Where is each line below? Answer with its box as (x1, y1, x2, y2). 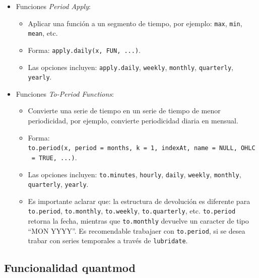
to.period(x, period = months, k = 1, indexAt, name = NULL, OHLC (28, 145, 255, 152)
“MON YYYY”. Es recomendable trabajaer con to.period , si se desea (28, 225, 245, 236)
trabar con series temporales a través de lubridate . (28, 235, 188, 246)
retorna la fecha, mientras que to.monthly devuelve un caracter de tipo (28, 216, 249, 226)
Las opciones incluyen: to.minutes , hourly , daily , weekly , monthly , (28, 169, 241, 179)
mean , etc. (28, 28, 58, 38)
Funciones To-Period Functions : (16, 88, 114, 99)
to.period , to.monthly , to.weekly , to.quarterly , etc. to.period (28, 205, 236, 216)
